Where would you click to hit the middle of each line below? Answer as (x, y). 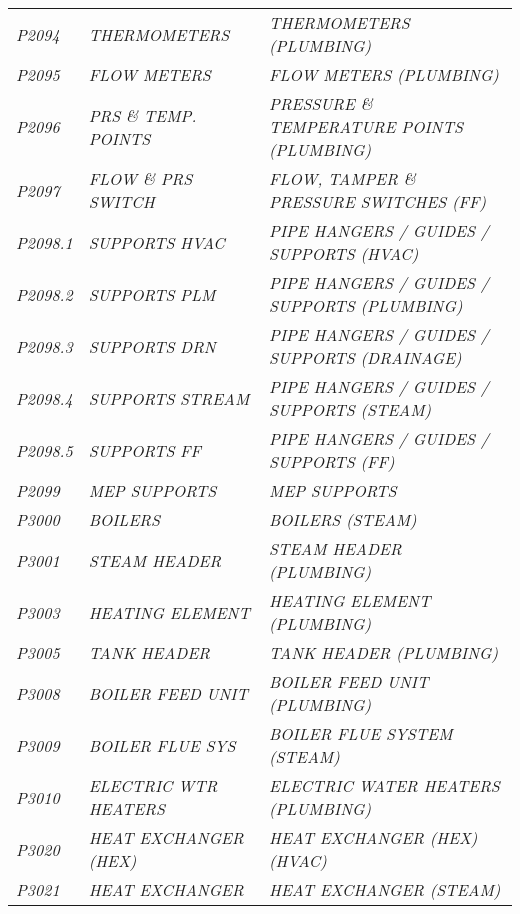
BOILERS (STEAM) (343, 519)
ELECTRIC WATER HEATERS (384, 785)
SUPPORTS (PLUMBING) (366, 305)
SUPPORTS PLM (152, 294)
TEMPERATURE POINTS (366, 126)
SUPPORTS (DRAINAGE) (365, 357)
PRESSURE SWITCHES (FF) (378, 201)
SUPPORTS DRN (152, 346)
